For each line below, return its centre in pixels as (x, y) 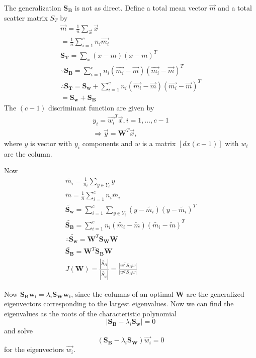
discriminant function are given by (101, 108)
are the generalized (215, 293)
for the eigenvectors (34, 349)
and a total (235, 8)
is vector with (51, 143)
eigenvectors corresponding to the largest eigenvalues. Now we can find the (119, 304)
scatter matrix (26, 17)
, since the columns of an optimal (122, 293)
